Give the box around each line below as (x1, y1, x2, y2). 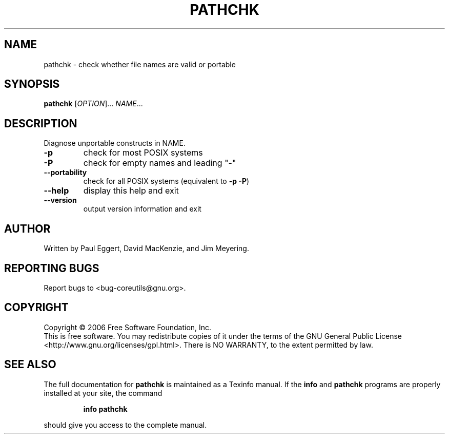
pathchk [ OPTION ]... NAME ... (44, 99, 143, 108)
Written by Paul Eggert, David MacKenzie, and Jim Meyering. (44, 244, 249, 253)
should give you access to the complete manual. (44, 420, 207, 429)
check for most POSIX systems (83, 147, 203, 158)
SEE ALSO (4, 358, 56, 371)
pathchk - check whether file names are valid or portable (44, 60, 236, 69)
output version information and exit (83, 204, 201, 214)
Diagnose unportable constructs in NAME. (44, 139, 186, 148)
